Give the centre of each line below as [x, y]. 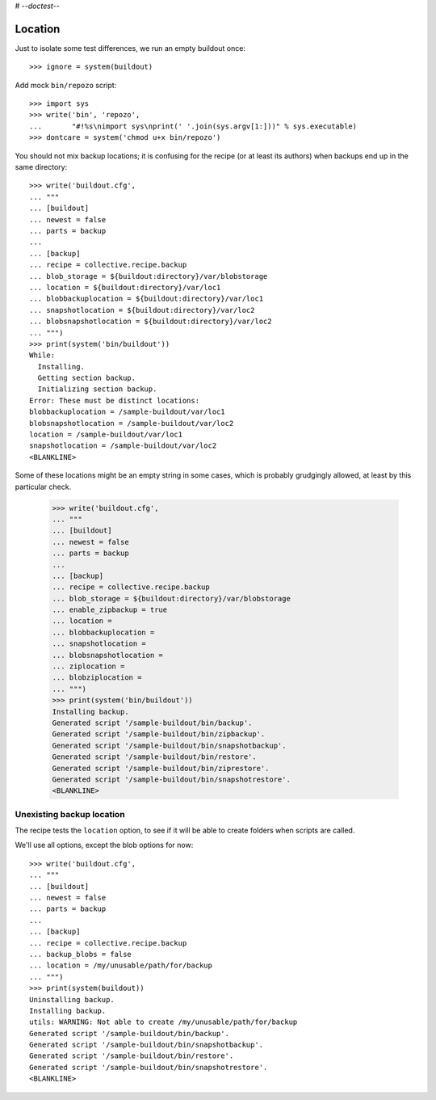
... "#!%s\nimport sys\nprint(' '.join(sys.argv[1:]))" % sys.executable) [193, 126]
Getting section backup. [87, 378]
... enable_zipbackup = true [110, 610]
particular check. [43, 487]
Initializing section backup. [97, 389]
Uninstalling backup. [72, 999]
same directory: [41, 167]
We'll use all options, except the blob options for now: [104, 845]
